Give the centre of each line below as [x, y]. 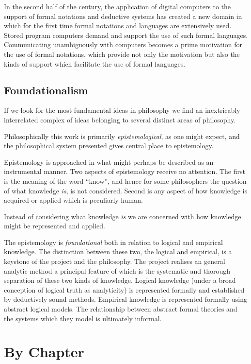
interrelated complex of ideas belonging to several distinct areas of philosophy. [120, 119]
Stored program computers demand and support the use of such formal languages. [126, 35]
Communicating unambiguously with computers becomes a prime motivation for [123, 44]
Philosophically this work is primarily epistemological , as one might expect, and [122, 136]
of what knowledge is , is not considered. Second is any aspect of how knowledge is [125, 190]
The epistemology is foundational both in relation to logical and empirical [113, 242]
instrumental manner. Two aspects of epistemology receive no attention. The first [125, 171]
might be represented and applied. [55, 226]
